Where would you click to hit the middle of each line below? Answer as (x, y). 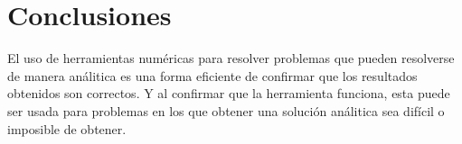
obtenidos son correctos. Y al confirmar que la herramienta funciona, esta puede (229, 93)
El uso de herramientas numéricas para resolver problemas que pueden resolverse (231, 58)
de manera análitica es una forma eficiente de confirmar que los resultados (212, 75)
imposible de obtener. (67, 128)
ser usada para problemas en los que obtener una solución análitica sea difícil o (226, 110)
